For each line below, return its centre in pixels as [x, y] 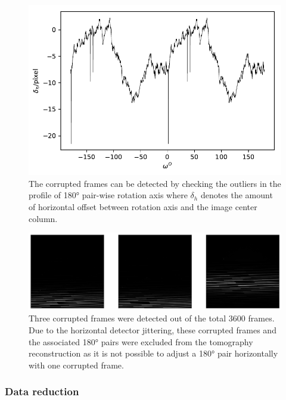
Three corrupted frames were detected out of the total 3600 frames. [152, 318]
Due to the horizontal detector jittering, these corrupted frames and [153, 330]
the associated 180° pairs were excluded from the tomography [141, 341]
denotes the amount [237, 195]
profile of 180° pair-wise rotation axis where [108, 195]
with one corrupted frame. [76, 365]
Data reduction [42, 391]
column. [43, 218]
